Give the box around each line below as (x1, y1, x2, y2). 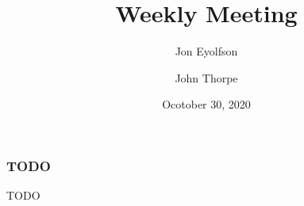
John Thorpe (175, 69, 238, 86)
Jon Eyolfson (175, 43, 238, 59)
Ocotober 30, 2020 (162, 96, 251, 113)
